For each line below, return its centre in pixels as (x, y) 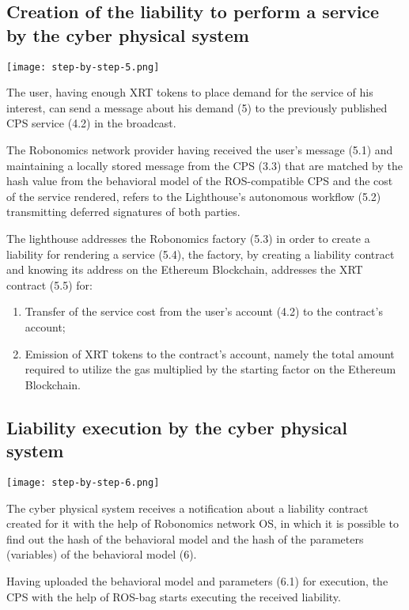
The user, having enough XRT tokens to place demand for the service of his (190, 92)
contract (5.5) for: (49, 284)
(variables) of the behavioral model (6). (102, 554)
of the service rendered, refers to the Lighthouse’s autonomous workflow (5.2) (194, 196)
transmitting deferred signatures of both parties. (123, 212)
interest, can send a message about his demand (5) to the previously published (197, 107)
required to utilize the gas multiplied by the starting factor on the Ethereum (210, 369)
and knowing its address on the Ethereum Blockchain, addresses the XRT (185, 269)
